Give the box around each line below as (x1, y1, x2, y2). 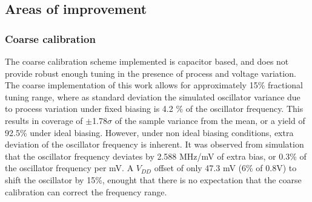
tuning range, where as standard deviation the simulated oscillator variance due (5, 90, 300, 103)
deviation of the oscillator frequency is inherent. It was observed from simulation (5, 138, 304, 151)
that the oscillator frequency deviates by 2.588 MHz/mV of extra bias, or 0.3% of (5, 149, 307, 162)
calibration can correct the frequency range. (5, 185, 167, 198)
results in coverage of (5, 114, 83, 126)
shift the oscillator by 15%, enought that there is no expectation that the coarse (5, 173, 302, 186)
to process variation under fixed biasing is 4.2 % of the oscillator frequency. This (5, 102, 304, 115)
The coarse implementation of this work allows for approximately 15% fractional (5, 79, 303, 91)
